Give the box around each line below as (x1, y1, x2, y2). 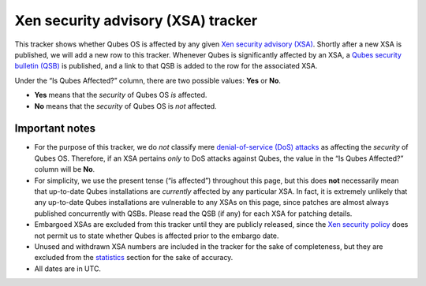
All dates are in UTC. (34, 264, 102, 273)
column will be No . (34, 165, 95, 174)
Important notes (14, 122, 96, 136)
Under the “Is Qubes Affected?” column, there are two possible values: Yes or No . (14, 76, 282, 85)
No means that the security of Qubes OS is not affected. (34, 101, 217, 110)
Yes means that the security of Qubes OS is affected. (34, 91, 207, 100)
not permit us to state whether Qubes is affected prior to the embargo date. (34, 231, 279, 240)
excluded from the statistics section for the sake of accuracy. (34, 253, 234, 262)
